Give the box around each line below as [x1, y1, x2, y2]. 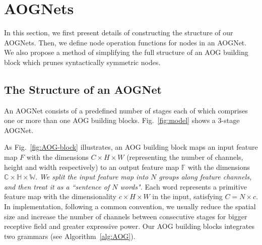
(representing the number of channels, [126, 152, 243, 162]
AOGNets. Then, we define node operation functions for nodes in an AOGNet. [4, 37, 247, 47]
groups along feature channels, [159, 171, 252, 182]
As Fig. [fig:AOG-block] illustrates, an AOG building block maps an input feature [4, 142, 258, 152]
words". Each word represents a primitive [120, 181, 247, 192]
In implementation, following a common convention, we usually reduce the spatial [4, 201, 256, 212]
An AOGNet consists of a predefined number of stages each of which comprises [4, 105, 248, 115]
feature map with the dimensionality [4, 191, 116, 202]
